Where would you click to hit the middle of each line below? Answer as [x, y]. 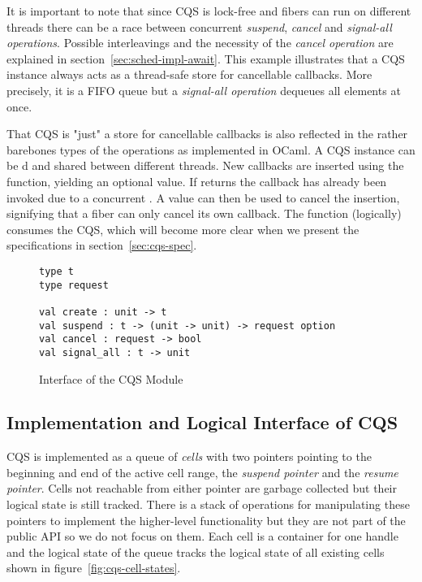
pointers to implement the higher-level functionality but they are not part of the [206, 520]
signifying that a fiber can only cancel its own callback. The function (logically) [204, 213]
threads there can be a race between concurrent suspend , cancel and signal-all [199, 26]
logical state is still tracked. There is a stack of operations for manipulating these [208, 504]
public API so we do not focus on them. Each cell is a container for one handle [202, 536]
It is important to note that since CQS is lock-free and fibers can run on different [209, 11]
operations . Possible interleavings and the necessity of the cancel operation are [200, 43]
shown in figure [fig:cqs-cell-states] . [94, 568]
